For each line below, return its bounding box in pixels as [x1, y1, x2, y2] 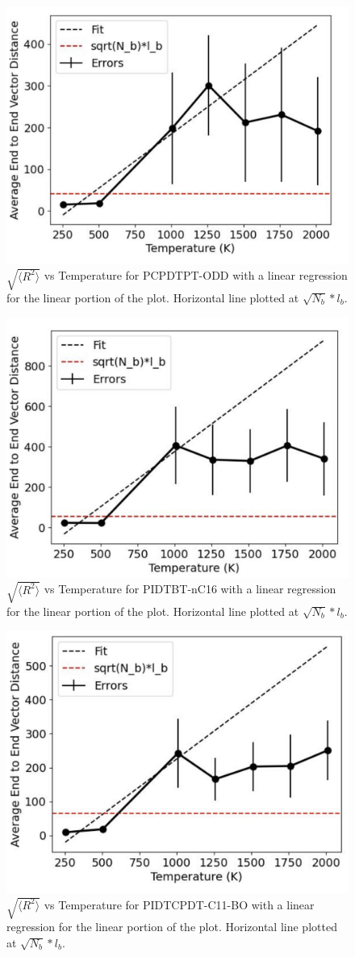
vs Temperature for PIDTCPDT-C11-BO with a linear [44, 896, 315, 913]
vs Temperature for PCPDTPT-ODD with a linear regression [44, 267, 348, 284]
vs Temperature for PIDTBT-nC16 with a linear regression [44, 580, 336, 597]
